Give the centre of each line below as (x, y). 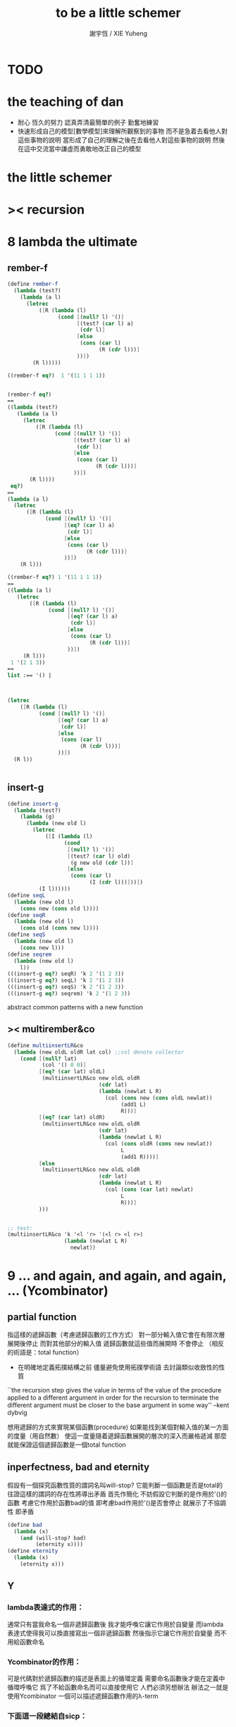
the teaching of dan (66, 102)
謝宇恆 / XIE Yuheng (118, 33)
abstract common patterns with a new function (75, 1007)
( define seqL (26, 895)
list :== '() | (30, 675)
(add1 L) (133, 1104)
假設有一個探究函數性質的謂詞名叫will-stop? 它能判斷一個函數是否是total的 (115, 1485)
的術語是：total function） (45, 1352)
